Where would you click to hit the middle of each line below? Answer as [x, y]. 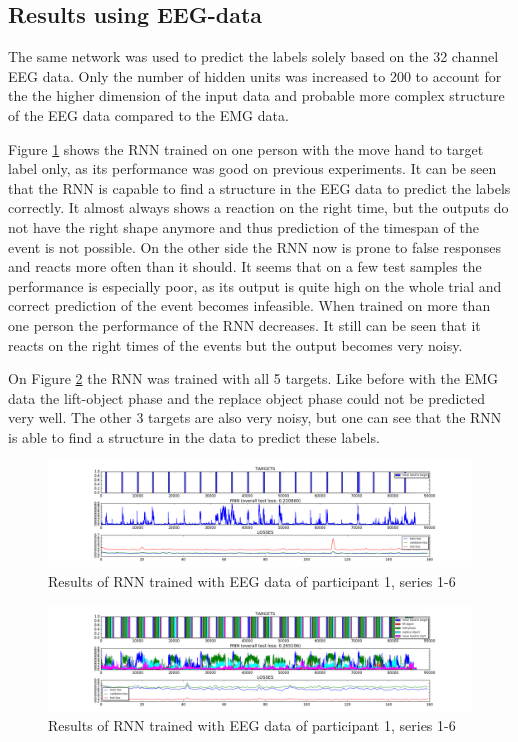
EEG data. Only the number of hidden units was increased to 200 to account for [255, 75]
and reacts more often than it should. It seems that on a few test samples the [245, 266]
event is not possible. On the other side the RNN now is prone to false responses [254, 246]
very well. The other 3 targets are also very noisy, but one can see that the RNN [255, 417]
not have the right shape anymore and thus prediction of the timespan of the [243, 226]
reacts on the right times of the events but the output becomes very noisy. [235, 344]
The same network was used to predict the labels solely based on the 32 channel [253, 56]
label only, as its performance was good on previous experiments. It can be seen [252, 168]
